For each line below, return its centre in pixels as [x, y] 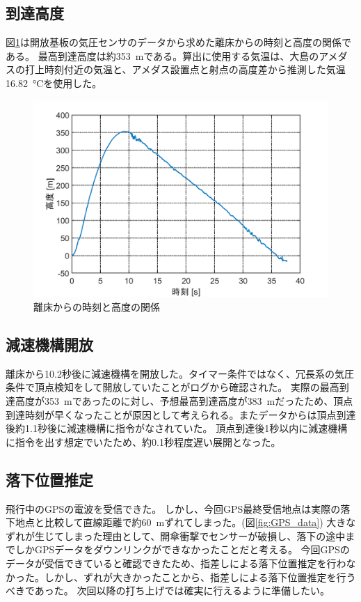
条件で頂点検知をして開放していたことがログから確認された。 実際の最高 [173, 387]
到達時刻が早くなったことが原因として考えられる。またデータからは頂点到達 [181, 414]
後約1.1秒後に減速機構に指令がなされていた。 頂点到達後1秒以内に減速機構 [177, 428]
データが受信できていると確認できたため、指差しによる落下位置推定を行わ [176, 563]
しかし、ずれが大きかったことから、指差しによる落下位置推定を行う [200, 577]
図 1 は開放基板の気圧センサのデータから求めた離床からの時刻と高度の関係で [178, 42]
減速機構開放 [49, 344]
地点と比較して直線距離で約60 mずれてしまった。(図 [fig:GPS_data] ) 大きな [185, 522]
